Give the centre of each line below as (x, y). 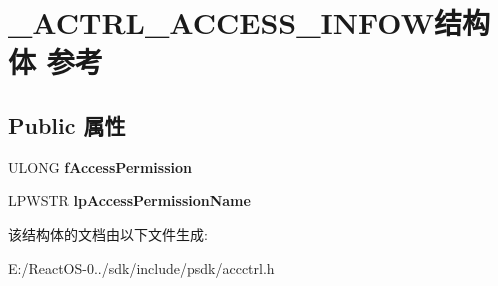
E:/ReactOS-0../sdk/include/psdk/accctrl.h (141, 267)
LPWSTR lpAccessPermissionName (129, 200)
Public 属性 (67, 124)
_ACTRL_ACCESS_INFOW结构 (249, 22)
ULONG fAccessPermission (100, 166)
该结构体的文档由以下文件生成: (108, 233)
